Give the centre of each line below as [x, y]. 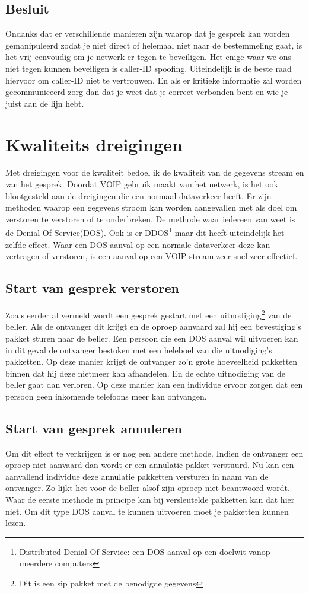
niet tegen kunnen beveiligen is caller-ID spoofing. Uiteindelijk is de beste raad [149, 68]
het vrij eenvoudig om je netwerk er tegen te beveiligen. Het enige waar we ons [148, 57]
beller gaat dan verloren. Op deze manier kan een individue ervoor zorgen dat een [154, 385]
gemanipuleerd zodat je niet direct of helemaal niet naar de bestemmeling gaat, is [154, 45]
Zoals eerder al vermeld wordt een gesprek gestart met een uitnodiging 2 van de [149, 314]
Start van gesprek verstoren [92, 288]
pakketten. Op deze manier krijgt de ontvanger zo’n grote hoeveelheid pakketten [152, 361]
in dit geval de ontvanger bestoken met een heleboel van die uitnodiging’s [139, 350]
